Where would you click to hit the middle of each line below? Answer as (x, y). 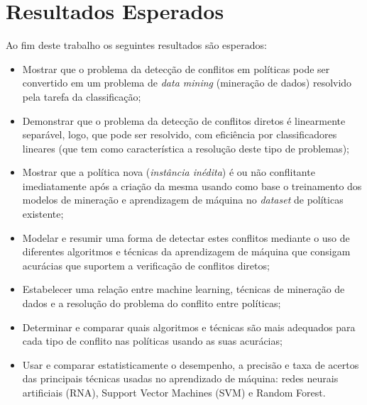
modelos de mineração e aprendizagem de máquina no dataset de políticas (183, 200)
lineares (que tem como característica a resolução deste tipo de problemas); (186, 148)
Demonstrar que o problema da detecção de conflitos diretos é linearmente (184, 120)
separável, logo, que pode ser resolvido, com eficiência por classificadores (180, 134)
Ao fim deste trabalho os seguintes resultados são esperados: (136, 45)
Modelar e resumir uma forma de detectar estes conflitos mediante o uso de (186, 237)
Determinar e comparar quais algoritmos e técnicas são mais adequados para (189, 327)
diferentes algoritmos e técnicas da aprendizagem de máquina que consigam (186, 251)
